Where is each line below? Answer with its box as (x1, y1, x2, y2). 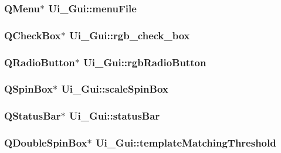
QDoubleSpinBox (4, 135, 87, 150)
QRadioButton (4, 55, 75, 69)
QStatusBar (4, 108, 61, 123)
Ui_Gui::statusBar (69, 108, 160, 123)
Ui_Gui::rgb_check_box (69, 28, 190, 42)
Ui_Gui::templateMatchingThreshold (95, 135, 276, 150)
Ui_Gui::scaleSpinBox (61, 81, 168, 96)
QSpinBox (4, 81, 53, 96)
